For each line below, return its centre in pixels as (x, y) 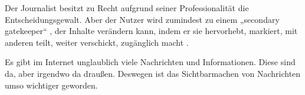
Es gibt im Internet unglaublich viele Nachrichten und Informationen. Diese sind (150, 62)
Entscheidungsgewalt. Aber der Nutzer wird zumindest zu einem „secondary (142, 19)
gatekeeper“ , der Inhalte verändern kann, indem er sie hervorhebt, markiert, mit (151, 31)
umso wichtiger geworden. (51, 85)
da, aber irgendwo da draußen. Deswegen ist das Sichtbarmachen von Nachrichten (153, 73)
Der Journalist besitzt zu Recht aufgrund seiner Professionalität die (127, 8)
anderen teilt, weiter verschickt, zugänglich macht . (97, 42)
